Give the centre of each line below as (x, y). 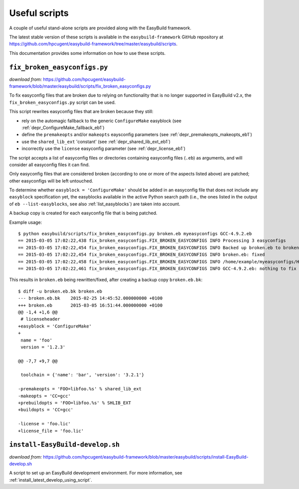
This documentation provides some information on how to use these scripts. (87, 53)
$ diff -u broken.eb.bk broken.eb (60, 291)
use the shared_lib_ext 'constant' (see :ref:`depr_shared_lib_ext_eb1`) (96, 142)
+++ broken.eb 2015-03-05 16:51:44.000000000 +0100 (90, 305)
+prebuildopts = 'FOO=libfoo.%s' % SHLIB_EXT (75, 403)
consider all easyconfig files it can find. (49, 164)
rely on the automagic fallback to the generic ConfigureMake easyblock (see (102, 121)
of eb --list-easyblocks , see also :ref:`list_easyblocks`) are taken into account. (95, 204)
